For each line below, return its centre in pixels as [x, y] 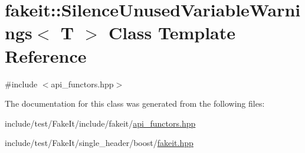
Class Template [172, 33]
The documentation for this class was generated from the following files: [135, 103]
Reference [46, 55]
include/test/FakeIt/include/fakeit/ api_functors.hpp [100, 123]
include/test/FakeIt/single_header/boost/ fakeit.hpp [99, 143]
